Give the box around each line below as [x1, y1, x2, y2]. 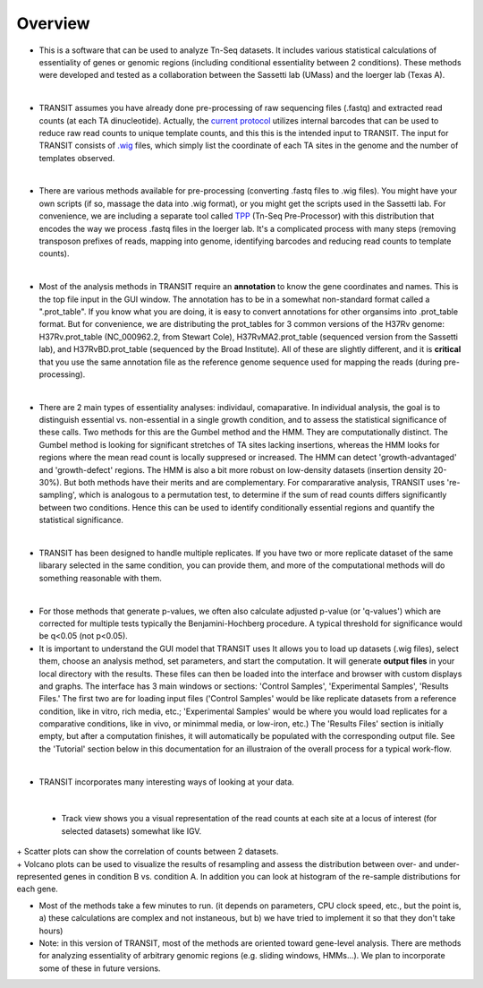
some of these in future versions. [38, 963, 161, 974]
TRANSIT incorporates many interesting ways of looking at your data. [38, 776, 294, 787]
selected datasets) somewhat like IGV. [61, 825, 202, 837]
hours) [38, 925, 64, 936]
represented [16, 871, 62, 881]
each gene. [16, 883, 58, 895]
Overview [16, 13, 90, 33]
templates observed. [38, 152, 115, 163]
